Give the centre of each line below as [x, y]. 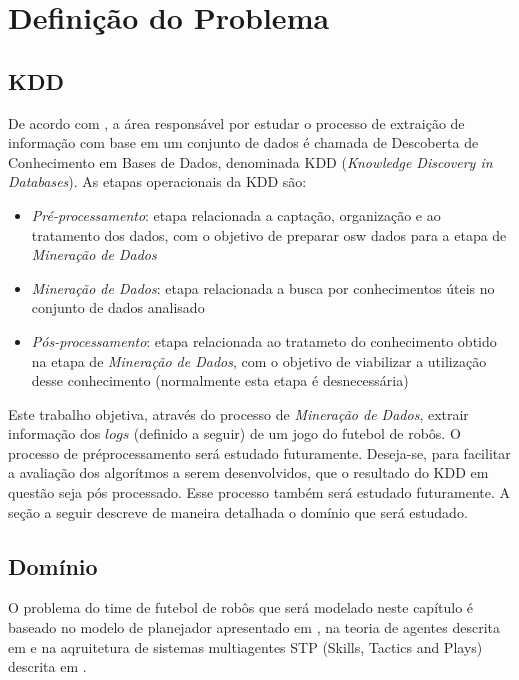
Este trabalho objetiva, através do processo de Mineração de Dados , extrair [238, 413]
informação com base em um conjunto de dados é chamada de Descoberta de [243, 142]
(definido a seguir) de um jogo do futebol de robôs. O [297, 433]
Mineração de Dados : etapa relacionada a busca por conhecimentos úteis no [263, 287]
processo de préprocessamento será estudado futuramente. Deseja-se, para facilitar [259, 452]
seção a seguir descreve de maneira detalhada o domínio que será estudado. [238, 511]
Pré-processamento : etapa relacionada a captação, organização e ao [236, 214]
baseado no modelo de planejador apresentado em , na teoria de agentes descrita [254, 627]
